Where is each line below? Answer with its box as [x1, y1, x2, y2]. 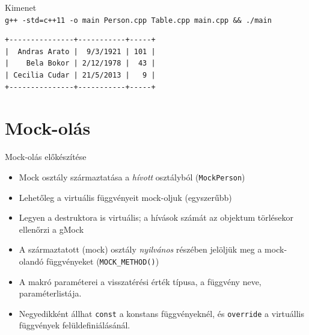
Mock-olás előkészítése [5, 150, 87, 163]
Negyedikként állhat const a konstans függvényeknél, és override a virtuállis [19, 307, 304, 319]
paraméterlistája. [19, 287, 82, 300]
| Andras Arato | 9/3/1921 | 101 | [5, 47, 156, 56]
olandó [19, 254, 44, 267]
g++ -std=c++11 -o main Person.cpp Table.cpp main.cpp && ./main [5, 16, 272, 25]
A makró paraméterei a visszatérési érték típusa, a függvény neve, [19, 275, 262, 287]
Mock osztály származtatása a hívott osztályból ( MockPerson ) [19, 170, 245, 183]
